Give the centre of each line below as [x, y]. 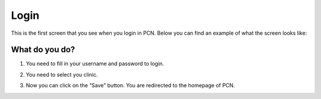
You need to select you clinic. [62, 74]
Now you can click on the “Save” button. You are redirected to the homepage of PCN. [130, 85]
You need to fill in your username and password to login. [95, 64]
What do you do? [43, 50]
